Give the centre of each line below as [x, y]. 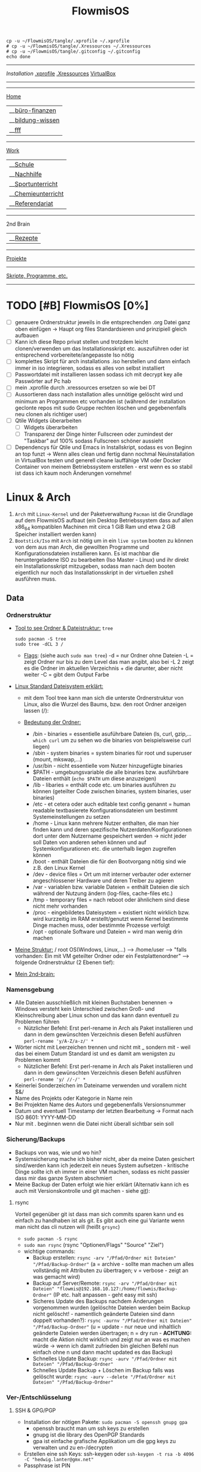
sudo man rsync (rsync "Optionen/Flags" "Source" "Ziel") [94, 1244]
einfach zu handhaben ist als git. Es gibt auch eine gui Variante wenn [100, 1220]
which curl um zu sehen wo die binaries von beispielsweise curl [112, 740]
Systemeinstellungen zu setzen [71, 817]
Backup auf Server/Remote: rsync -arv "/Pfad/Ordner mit [105, 1283]
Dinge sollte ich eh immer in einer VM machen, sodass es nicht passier [102, 1171]
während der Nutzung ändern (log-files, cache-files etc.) [103, 893]
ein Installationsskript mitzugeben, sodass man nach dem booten [95, 566]
